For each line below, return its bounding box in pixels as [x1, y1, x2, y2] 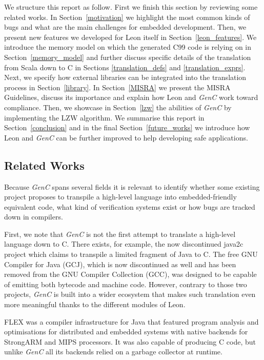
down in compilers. [4, 211, 63, 222]
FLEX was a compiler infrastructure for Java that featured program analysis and [4, 316, 259, 327]
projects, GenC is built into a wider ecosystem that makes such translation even [4, 289, 256, 299]
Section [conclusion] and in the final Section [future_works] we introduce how [4, 122, 250, 133]
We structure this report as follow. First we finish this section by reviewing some [4, 2, 258, 12]
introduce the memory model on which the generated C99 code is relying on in [4, 42, 252, 52]
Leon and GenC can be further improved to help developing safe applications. [4, 132, 248, 143]
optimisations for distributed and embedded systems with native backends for [4, 326, 248, 337]
